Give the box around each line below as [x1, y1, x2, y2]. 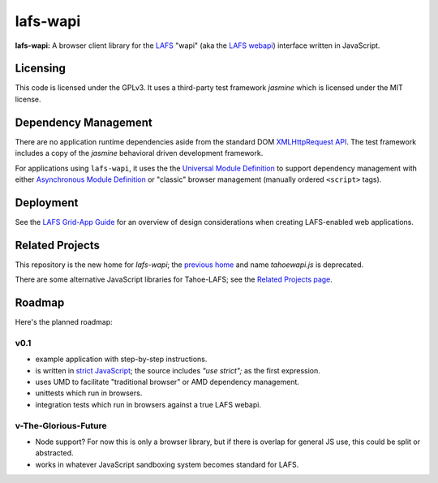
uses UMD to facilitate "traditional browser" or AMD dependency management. [35, 377, 300, 386]
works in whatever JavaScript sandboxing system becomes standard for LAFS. [35, 459, 299, 469]
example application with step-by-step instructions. [35, 354, 208, 364]
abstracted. [35, 448, 74, 458]
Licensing [15, 62, 67, 75]
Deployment [15, 196, 79, 209]
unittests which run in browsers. [35, 388, 143, 398]
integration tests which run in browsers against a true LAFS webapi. [35, 399, 261, 409]
